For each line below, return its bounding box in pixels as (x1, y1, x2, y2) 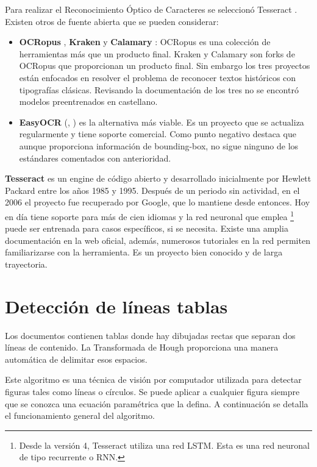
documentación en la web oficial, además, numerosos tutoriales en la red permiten (5, 233, 310, 246)
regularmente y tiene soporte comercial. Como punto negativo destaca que (19, 127, 296, 140)
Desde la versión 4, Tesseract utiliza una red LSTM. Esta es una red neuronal (19, 438, 310, 451)
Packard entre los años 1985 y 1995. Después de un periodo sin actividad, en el (5, 184, 300, 196)
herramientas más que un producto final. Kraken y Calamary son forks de (19, 47, 295, 60)
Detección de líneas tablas (5, 293, 228, 318)
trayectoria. (5, 257, 48, 270)
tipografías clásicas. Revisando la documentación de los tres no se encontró (19, 83, 299, 96)
